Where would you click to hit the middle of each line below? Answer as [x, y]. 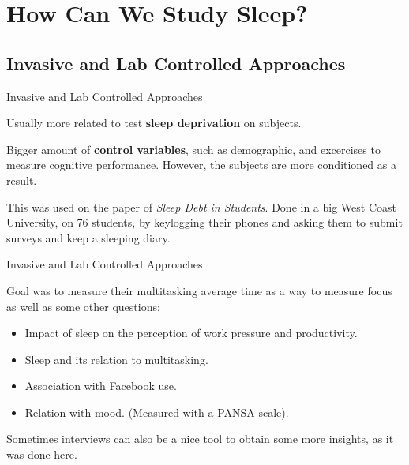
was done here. [42, 454]
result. [22, 180]
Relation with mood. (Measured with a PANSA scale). [157, 412]
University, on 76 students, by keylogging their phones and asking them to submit [204, 222]
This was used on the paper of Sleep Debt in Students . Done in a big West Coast [201, 206]
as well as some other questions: [83, 306]
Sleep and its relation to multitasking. [116, 359]
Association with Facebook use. [101, 386]
